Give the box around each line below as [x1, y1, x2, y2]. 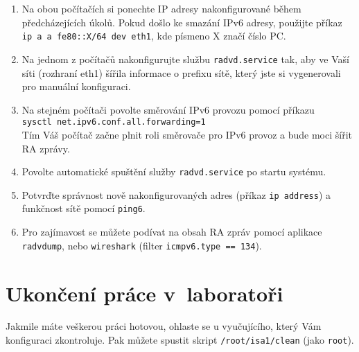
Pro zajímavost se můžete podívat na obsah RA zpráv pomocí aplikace [21, 225, 322, 239]
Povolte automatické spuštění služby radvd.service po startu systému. [21, 164, 326, 179]
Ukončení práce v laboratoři [6, 279, 283, 307]
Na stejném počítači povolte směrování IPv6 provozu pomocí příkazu [21, 102, 315, 116]
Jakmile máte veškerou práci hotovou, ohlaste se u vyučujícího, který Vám [6, 319, 322, 333]
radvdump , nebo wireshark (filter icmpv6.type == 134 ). [21, 238, 262, 252]
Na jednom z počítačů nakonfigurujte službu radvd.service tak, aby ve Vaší [21, 51, 349, 66]
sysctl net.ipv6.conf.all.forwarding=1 [21, 117, 206, 127]
